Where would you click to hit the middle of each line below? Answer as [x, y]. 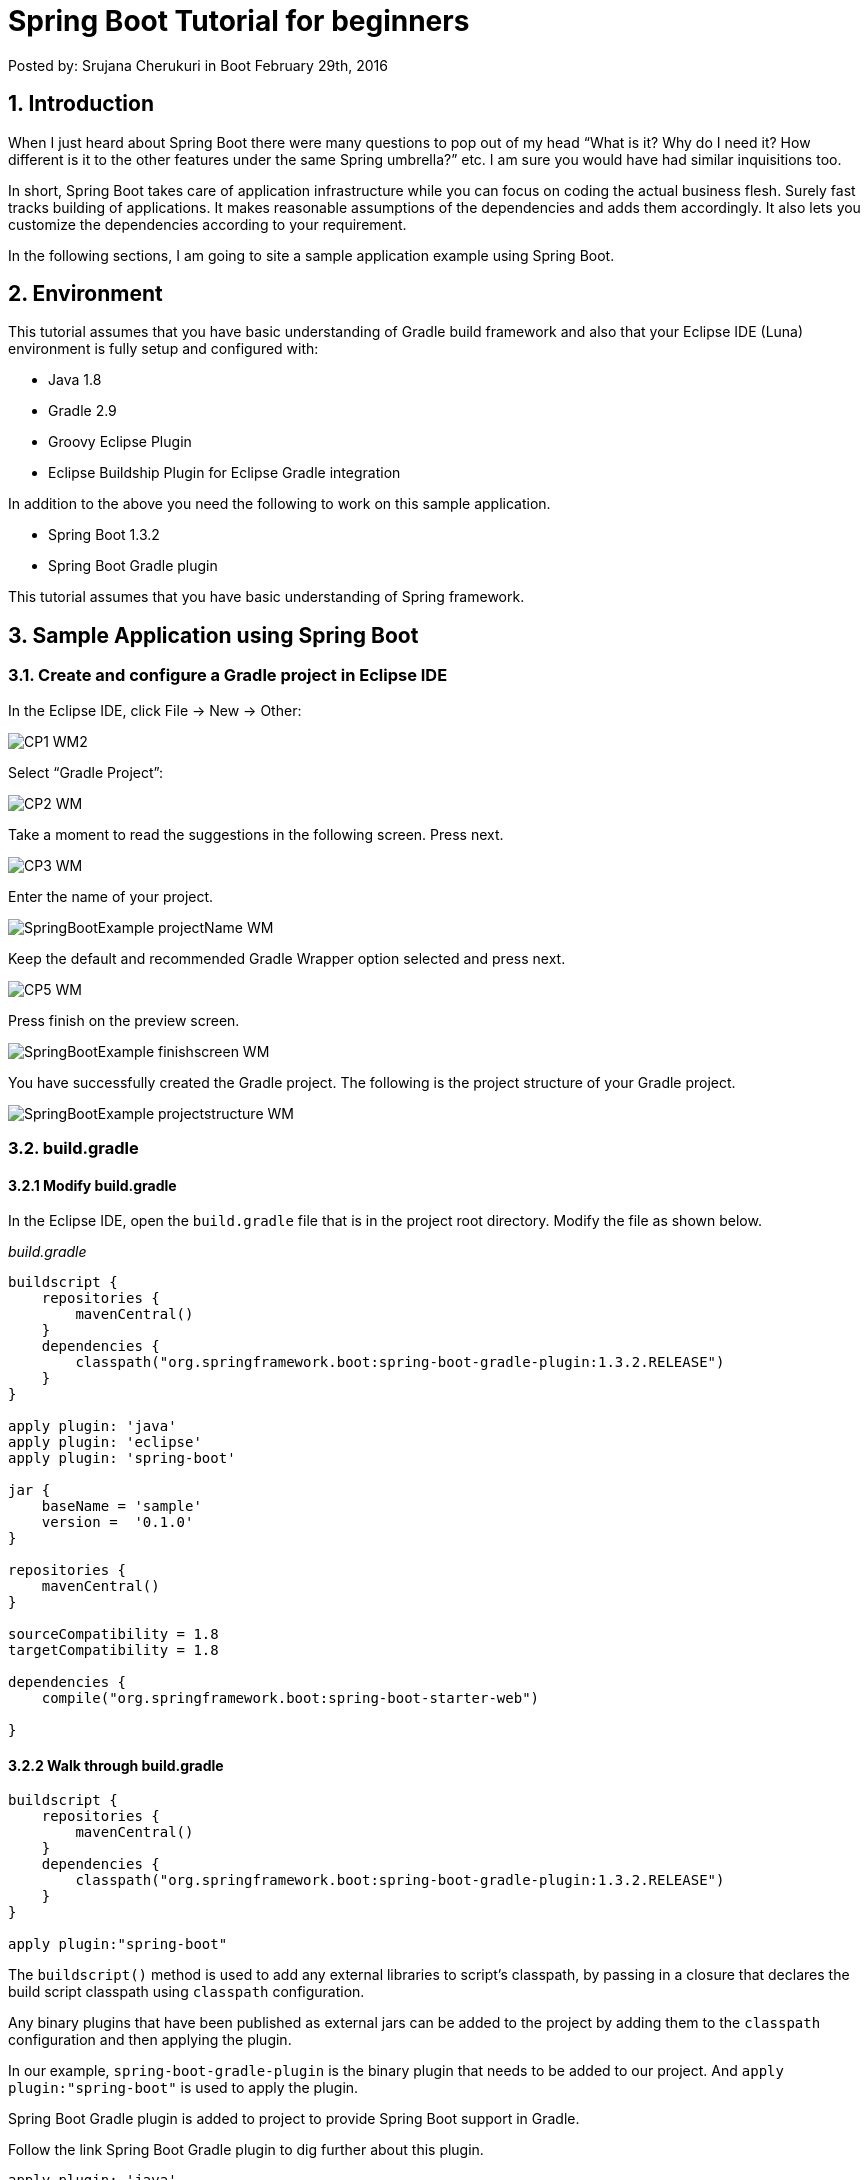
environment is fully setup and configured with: [163, 349]
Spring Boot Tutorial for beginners [239, 21]
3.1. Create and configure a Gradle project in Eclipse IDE [228, 675]
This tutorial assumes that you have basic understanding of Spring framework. [266, 597]
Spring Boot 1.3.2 [104, 535]
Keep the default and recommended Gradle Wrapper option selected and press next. [287, 958]
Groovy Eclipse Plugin [120, 442]
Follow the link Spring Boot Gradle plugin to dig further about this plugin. [246, 2150]
